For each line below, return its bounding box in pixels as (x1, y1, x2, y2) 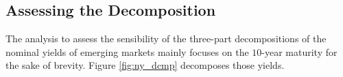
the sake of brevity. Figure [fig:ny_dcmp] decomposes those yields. (5, 58, 285, 72)
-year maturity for (261, 44, 338, 59)
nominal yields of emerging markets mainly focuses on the (5, 44, 249, 59)
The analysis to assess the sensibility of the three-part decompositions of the (5, 31, 327, 46)
